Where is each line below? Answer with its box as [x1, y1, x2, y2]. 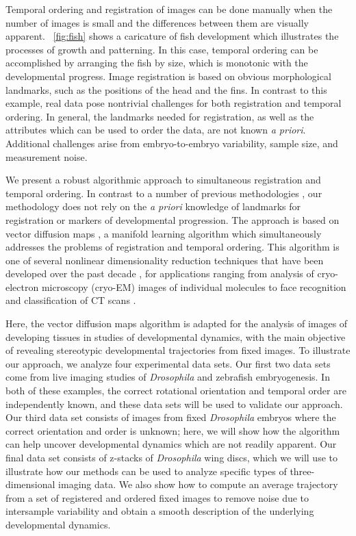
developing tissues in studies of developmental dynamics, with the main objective [5, 329, 346, 344]
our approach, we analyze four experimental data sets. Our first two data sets [5, 356, 331, 370]
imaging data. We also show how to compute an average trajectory [58, 477, 338, 492]
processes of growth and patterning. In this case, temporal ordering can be [5, 42, 318, 56]
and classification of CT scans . [5, 293, 136, 307]
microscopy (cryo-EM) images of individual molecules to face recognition [41, 279, 346, 294]
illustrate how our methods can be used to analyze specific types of [5, 463, 287, 478]
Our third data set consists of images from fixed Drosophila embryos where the [5, 410, 336, 424]
